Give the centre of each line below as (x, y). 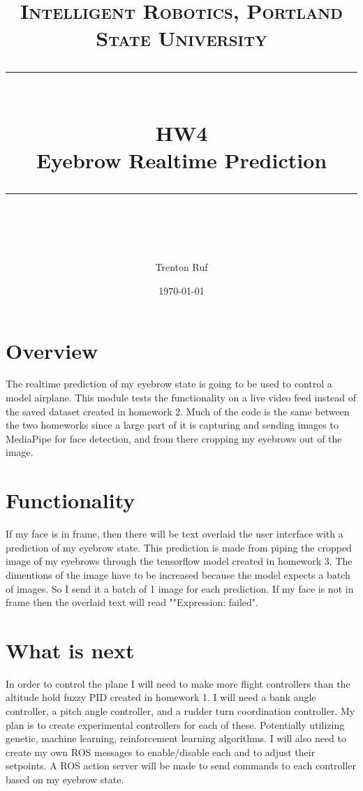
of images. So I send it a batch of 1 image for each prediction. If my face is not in (180, 588)
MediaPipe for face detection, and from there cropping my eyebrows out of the (174, 438)
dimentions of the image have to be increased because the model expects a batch (178, 574)
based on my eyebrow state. (65, 779)
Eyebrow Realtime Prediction (181, 160)
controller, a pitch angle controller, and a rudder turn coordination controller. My (180, 711)
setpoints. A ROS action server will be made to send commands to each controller (181, 766)
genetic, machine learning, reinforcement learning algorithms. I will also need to (176, 738)
